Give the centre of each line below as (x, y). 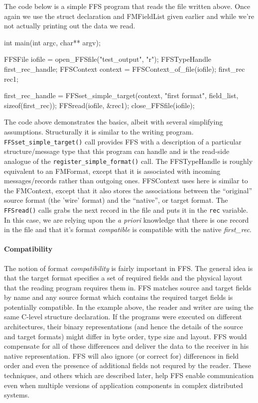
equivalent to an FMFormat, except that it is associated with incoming (112, 171)
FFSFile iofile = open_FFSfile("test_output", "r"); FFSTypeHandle (108, 59)
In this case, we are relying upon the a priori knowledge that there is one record (127, 219)
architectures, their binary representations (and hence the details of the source (124, 327)
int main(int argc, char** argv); (52, 42)
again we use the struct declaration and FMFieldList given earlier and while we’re (129, 16)
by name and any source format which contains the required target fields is (119, 297)
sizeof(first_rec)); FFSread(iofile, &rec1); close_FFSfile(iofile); (99, 105)
